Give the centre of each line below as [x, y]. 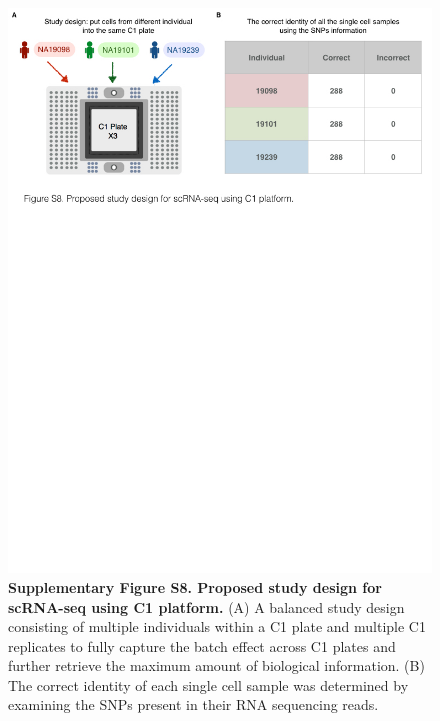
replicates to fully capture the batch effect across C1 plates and [202, 645]
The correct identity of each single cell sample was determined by [208, 684]
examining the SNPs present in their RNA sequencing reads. [193, 704]
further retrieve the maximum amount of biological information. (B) [216, 665]
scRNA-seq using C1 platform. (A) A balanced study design [206, 606]
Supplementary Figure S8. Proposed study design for [195, 586]
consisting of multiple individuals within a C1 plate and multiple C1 [217, 626]
